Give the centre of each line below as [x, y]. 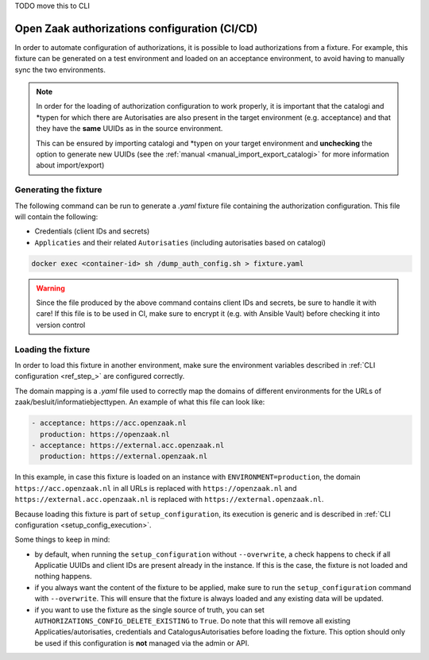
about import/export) [70, 165]
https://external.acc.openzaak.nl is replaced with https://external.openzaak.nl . [169, 500]
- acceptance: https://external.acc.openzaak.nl [128, 445]
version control [61, 325]
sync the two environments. [60, 69]
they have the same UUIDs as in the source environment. [129, 129]
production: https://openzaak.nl [105, 434]
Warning [50, 288]
